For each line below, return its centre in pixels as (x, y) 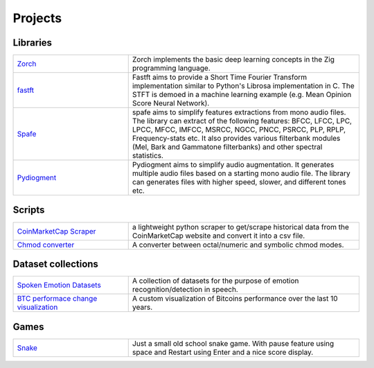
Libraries (32, 43)
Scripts (29, 210)
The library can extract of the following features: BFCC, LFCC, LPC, (242, 121)
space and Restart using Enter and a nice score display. (223, 352)
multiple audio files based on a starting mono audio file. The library (241, 173)
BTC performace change (57, 299)
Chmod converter (46, 245)
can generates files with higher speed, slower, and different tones (239, 182)
